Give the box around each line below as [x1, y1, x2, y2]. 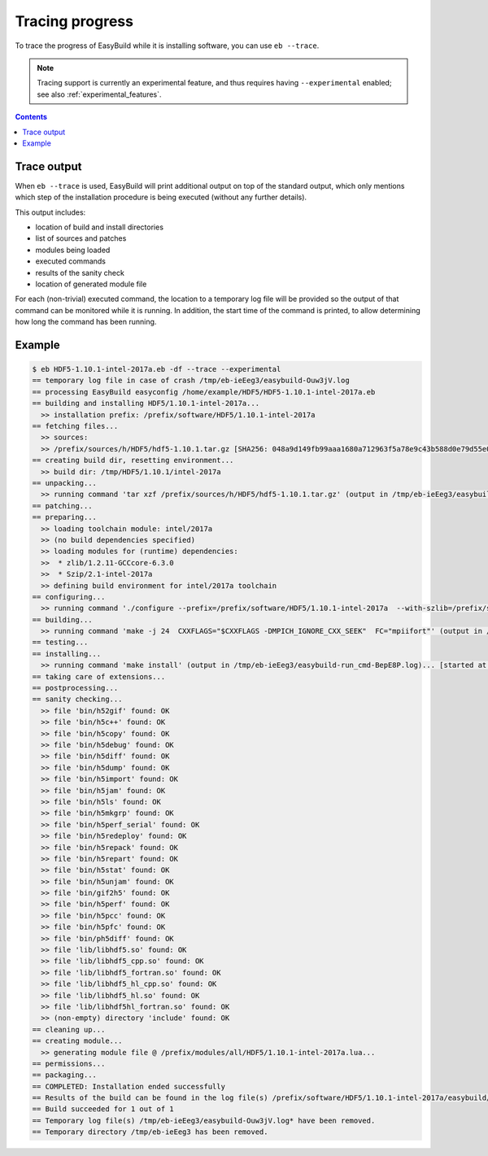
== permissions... [32, 1058, 106, 1068]
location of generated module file [35, 279, 147, 289]
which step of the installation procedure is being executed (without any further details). [15, 192, 307, 203]
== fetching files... [32, 421, 119, 431]
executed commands [35, 256, 106, 266]
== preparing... [32, 513, 98, 522]
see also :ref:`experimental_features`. [37, 89, 162, 99]
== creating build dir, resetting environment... [32, 456, 234, 465]
